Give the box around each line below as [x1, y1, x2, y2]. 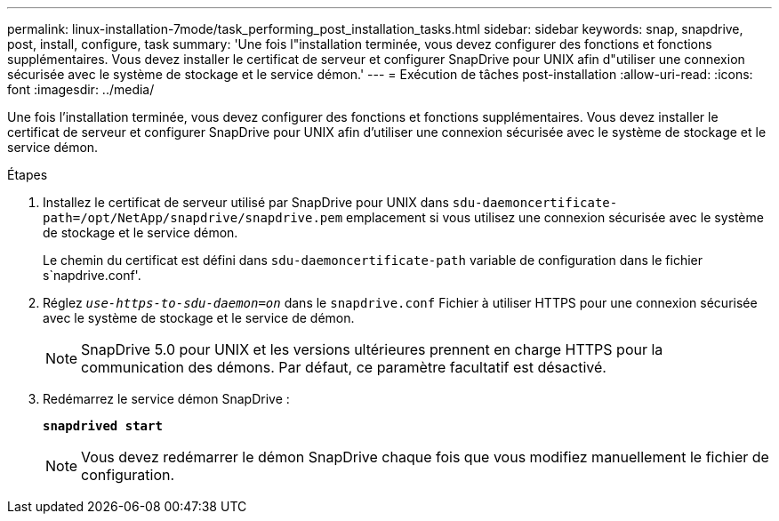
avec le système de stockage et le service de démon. [43, 310, 355, 325]
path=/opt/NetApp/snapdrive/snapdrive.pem [43, 211, 343, 225]
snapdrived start [43, 419, 163, 433]
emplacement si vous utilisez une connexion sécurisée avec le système [346, 210, 764, 225]
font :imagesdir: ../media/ [7, 82, 155, 97]
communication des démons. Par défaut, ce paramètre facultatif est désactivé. [81, 358, 606, 376]
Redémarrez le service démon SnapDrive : [43, 391, 290, 406]
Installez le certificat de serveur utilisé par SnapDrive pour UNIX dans [43, 195, 449, 210]
